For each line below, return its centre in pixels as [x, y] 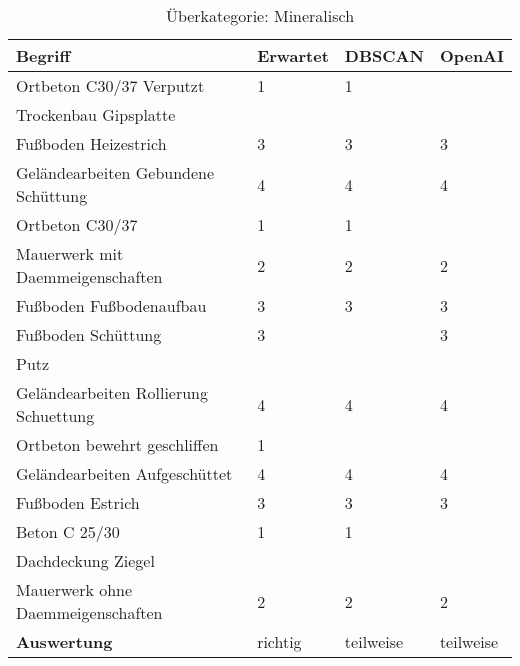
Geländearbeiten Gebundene [115, 172]
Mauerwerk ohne [74, 589]
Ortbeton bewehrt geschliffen [117, 444]
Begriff [43, 55]
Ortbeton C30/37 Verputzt [110, 85]
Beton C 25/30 [68, 531]
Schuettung [55, 415]
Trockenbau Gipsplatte [96, 114]
